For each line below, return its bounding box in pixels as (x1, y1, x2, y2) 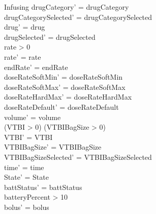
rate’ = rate (4, 51, 41, 62)
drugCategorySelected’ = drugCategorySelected (4, 11, 152, 22)
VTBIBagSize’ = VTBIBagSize (4, 141, 102, 152)
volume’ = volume (4, 111, 61, 122)
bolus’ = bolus (4, 201, 49, 212)
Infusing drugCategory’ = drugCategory (4, 2, 129, 12)
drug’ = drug (4, 21, 45, 32)
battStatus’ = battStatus (4, 181, 82, 192)
